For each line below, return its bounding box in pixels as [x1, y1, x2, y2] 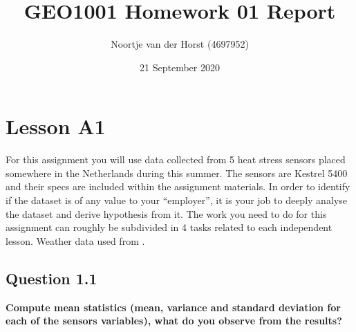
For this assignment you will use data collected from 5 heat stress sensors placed [6, 152, 346, 167]
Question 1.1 [6, 267, 97, 288]
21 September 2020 [140, 59, 220, 74]
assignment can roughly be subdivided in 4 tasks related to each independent [6, 220, 332, 234]
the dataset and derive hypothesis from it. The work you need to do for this [6, 206, 327, 221]
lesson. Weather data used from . [6, 233, 145, 248]
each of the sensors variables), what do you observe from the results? [6, 313, 342, 328]
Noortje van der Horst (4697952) [111, 37, 249, 51]
